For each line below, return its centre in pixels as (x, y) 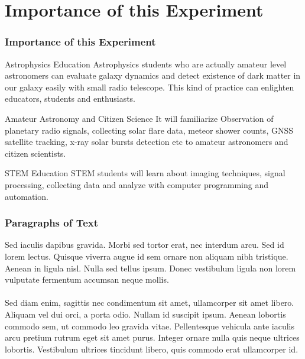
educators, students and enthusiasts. (70, 98)
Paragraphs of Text (52, 223)
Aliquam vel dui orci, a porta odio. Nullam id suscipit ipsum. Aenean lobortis (145, 314)
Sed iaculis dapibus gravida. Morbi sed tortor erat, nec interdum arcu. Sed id (145, 245)
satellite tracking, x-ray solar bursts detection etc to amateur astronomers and (147, 142)
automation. (27, 196)
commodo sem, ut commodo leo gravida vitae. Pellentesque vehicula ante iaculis (150, 326)
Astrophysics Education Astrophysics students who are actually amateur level (146, 64)
